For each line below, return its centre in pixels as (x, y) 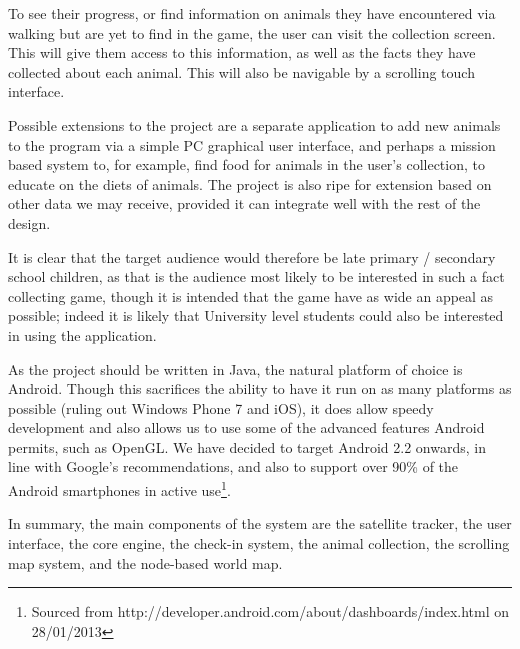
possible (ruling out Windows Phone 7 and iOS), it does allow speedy (221, 407)
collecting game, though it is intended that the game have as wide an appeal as (251, 295)
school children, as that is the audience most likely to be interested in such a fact (256, 276)
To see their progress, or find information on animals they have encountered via (252, 13)
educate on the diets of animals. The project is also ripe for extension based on (250, 183)
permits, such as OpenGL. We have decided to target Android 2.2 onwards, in (247, 446)
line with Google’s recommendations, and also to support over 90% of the (233, 466)
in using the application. (82, 334)
